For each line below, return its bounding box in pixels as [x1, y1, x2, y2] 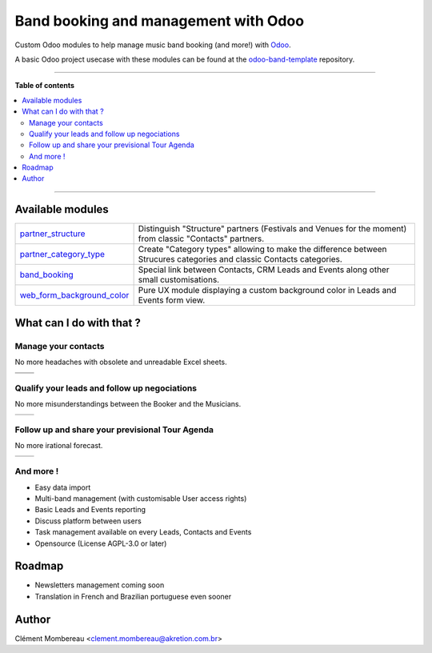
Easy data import [34, 483, 91, 492]
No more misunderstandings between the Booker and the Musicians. [14, 399, 242, 409]
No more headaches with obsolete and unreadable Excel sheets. [14, 357, 227, 367]
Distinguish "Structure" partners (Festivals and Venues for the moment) [138, 223, 407, 234]
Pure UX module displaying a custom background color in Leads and [138, 285, 397, 296]
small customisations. [138, 274, 220, 286]
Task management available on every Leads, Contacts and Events [34, 527, 252, 537]
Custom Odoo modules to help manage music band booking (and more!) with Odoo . [14, 40, 291, 50]
